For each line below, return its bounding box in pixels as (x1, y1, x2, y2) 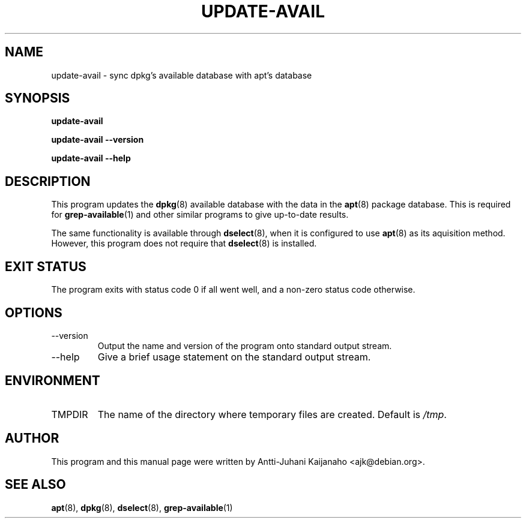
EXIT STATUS (5, 259, 86, 274)
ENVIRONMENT (5, 373, 100, 389)
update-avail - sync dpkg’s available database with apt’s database (51, 70, 312, 80)
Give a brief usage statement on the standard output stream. (97, 350, 371, 363)
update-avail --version (51, 134, 144, 145)
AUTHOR (5, 431, 59, 446)
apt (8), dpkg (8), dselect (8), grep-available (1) (51, 502, 233, 513)
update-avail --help (51, 153, 131, 164)
